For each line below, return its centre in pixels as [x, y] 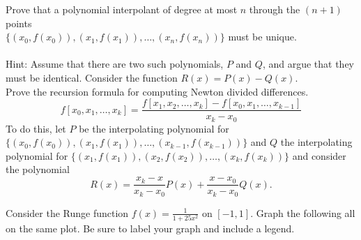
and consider [319, 155]
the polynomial [38, 169]
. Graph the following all [303, 212]
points [19, 23]
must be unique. [262, 37]
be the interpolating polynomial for [154, 128]
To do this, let [36, 128]
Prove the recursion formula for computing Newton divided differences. [157, 91]
